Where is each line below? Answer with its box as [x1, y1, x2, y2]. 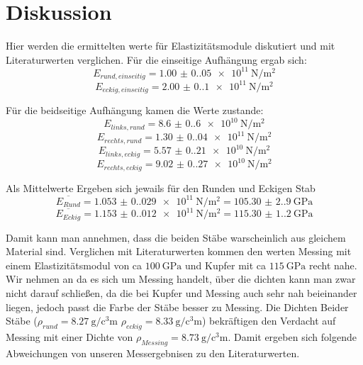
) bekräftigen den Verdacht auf [201, 313, 336, 328]
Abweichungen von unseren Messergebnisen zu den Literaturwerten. [6, 345, 300, 360]
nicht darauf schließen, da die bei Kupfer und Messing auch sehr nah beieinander [6, 286, 357, 301]
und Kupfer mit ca [185, 257, 267, 272]
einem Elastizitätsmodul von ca [6, 257, 143, 272]
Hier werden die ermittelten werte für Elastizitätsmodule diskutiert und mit [6, 38, 335, 53]
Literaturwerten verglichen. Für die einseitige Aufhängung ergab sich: [6, 52, 307, 67]
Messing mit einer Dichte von [6, 330, 133, 344]
